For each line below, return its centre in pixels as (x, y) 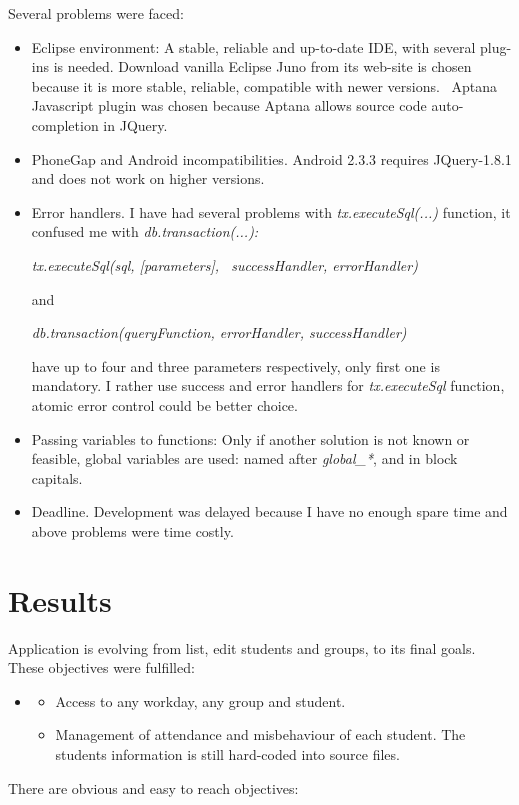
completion (65, 124)
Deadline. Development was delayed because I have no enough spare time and (269, 511)
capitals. (57, 477)
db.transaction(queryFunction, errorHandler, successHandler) (219, 332)
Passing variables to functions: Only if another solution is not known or (250, 438)
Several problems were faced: (96, 13)
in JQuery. (135, 124)
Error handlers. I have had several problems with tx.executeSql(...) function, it (271, 211)
